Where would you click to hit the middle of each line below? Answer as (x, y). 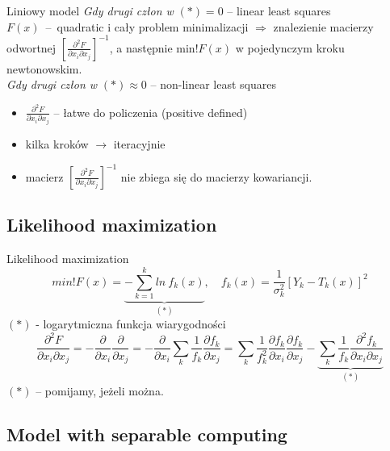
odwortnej (31, 47)
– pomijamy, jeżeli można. (100, 390)
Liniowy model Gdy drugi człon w (90, 10)
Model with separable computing (147, 434)
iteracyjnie (139, 143)
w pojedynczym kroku (290, 47)
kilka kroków (57, 143)
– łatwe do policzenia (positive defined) (151, 112)
